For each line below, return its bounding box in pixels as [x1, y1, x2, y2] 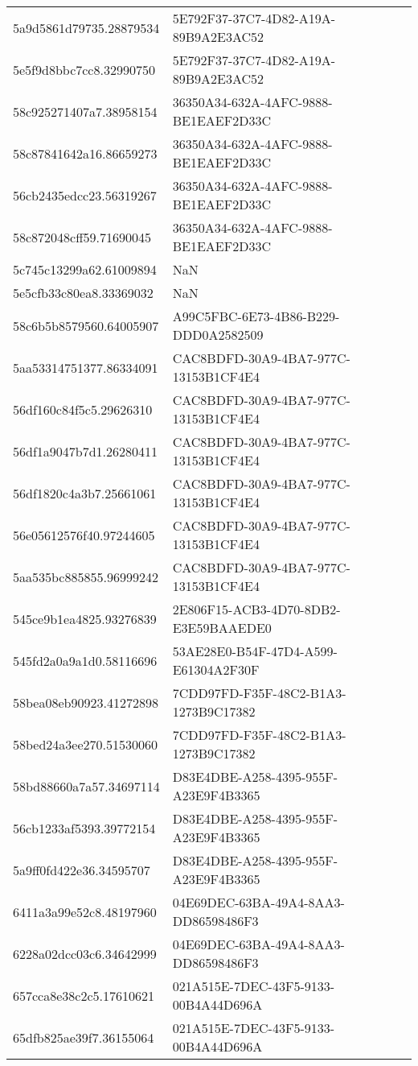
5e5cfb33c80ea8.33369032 [13, 283, 154, 302]
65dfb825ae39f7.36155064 [13, 1027, 154, 1047]
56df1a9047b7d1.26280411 [13, 441, 158, 461]
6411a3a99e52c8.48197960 [13, 902, 157, 921]
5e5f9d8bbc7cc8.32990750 [13, 60, 155, 79]
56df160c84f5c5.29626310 [13, 399, 153, 419]
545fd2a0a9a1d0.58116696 [13, 651, 158, 670]
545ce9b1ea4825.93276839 [13, 609, 157, 628]
